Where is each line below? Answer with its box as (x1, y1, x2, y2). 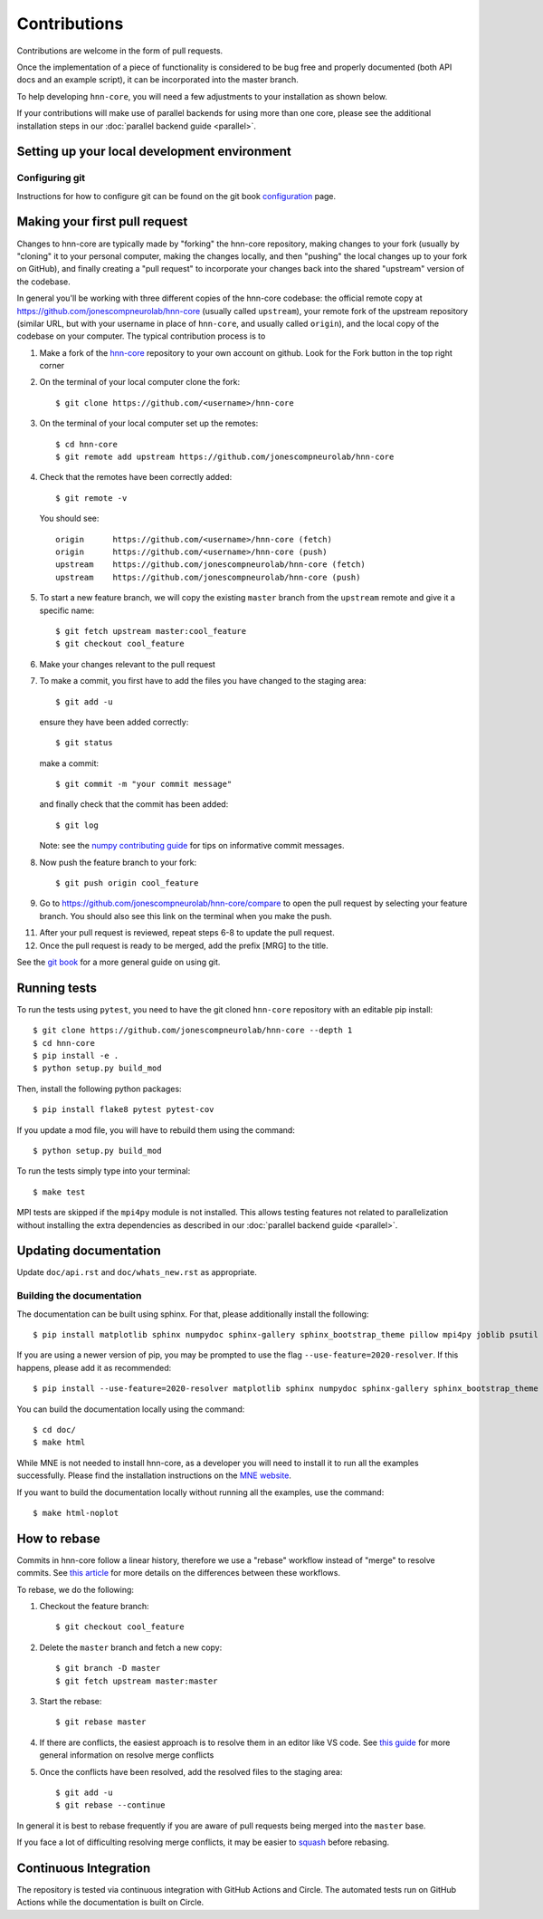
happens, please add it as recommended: (16, 1362, 172, 1373)
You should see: (39, 513, 100, 524)
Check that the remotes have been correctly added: (39, 472, 233, 483)
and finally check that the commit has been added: (39, 799, 229, 810)
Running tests (16, 980, 98, 995)
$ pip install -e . (33, 1051, 119, 1061)
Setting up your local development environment (16, 144, 291, 159)
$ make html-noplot (33, 1508, 119, 1518)
